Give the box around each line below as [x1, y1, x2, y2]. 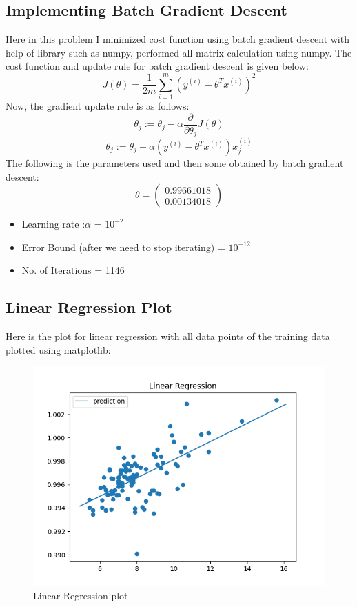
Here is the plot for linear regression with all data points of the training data [6, 329, 330, 344]
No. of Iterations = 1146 [21, 263, 125, 277]
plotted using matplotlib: [6, 342, 111, 357]
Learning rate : [21, 217, 85, 231]
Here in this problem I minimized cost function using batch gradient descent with [6, 32, 349, 46]
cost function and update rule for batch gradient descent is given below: [6, 59, 309, 73]
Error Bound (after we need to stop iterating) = [21, 239, 225, 254]
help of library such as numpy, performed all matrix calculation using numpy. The [6, 45, 352, 59]
